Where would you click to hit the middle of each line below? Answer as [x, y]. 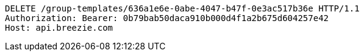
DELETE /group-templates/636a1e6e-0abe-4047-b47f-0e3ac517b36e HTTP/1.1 [182, 8]
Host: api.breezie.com [59, 28]
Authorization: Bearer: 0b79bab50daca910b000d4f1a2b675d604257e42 [167, 18]
